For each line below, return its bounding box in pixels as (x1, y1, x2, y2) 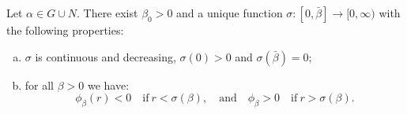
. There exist (76, 5, 138, 20)
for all (24, 76, 55, 93)
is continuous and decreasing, (35, 48, 176, 64)
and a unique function (176, 5, 283, 20)
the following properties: (6, 22, 124, 38)
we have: (87, 76, 130, 93)
